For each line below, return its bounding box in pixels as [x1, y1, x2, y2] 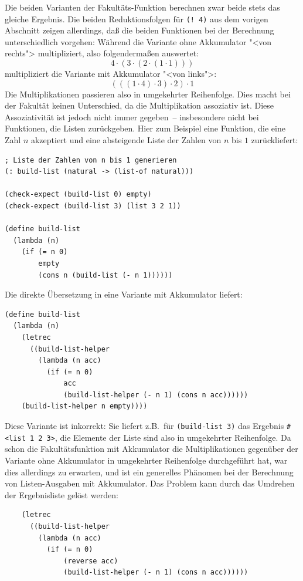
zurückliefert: [251, 134, 298, 146]
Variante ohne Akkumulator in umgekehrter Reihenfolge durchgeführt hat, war [5, 454, 288, 466]
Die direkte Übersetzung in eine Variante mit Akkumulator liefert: [5, 288, 243, 300]
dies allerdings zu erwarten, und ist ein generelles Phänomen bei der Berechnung [5, 465, 294, 478]
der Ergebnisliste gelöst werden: [5, 488, 118, 501]
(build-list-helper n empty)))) [21, 402, 148, 411]
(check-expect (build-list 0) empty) [5, 190, 152, 199]
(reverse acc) [63, 556, 118, 565]
